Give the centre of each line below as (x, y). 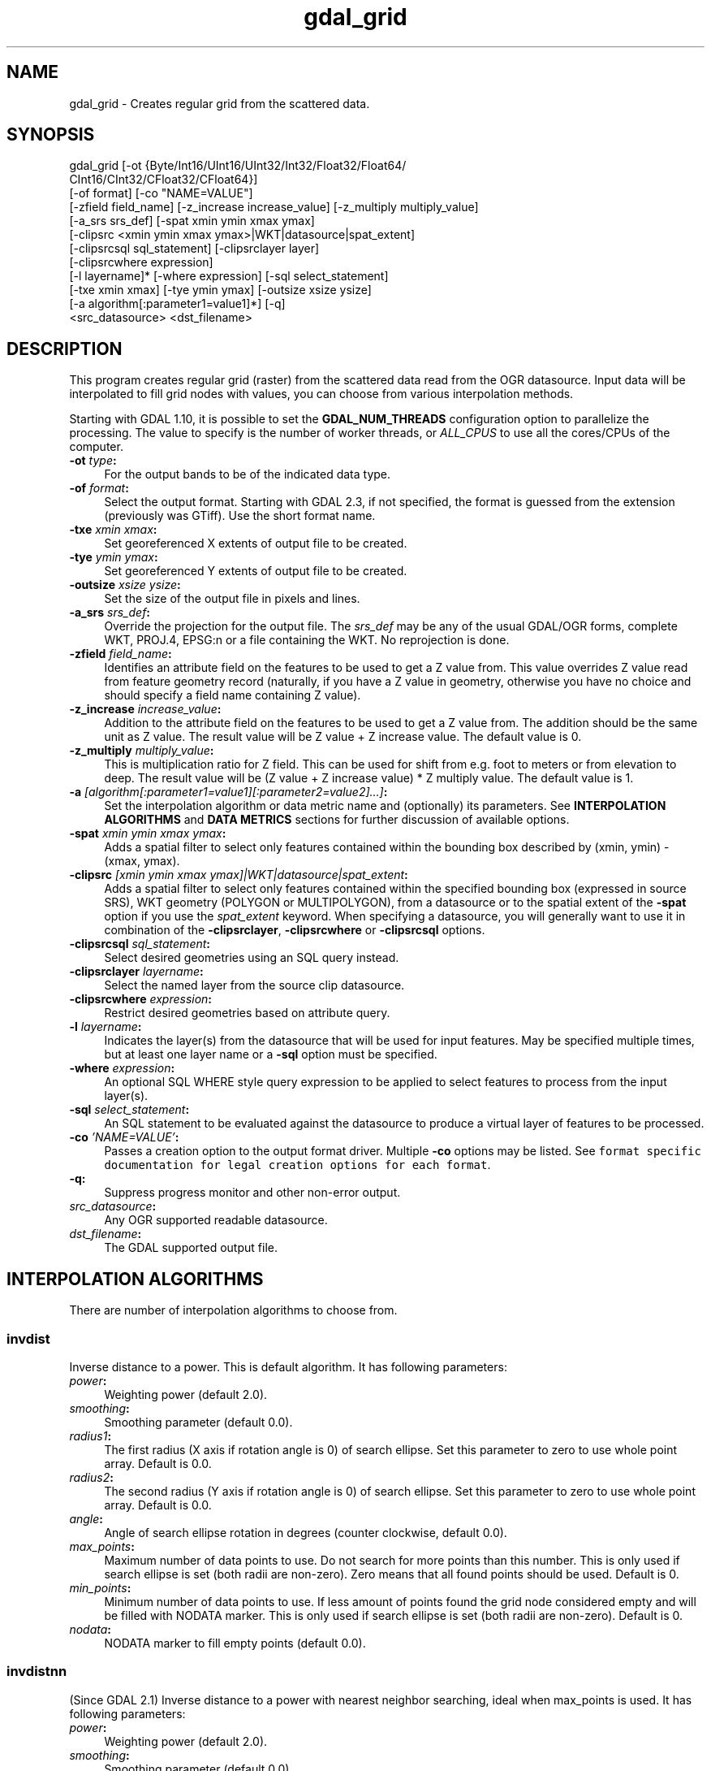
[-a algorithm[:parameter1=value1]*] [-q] (177, 304)
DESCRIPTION (65, 349)
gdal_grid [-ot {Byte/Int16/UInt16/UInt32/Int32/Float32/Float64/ (238, 166)
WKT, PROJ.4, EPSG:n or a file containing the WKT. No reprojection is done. (307, 640)
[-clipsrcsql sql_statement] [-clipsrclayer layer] (194, 249)
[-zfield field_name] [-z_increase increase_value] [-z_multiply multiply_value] (274, 207)
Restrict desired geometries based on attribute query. (247, 1013)
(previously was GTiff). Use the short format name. (240, 516)
